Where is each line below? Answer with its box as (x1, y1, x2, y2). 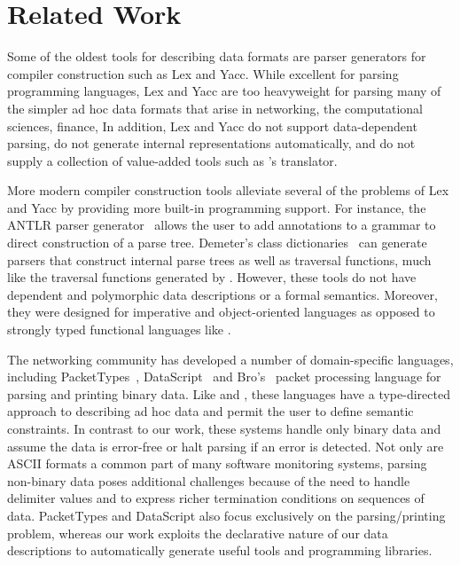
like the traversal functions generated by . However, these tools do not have (7, 268, 417, 286)
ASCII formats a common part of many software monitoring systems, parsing (7, 454, 427, 473)
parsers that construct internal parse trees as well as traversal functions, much (7, 250, 432, 269)
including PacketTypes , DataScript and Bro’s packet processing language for (7, 367, 441, 386)
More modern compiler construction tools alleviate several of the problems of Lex (7, 181, 449, 200)
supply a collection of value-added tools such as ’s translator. (7, 151, 338, 169)
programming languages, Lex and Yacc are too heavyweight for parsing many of (7, 82, 441, 100)
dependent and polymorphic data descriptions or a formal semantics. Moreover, (7, 285, 438, 303)
